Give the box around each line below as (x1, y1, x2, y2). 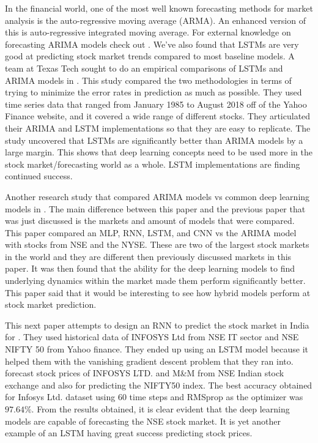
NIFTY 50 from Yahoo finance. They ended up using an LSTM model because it (5, 343, 309, 356)
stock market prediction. (5, 298, 97, 311)
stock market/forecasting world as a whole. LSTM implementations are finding (5, 157, 300, 170)
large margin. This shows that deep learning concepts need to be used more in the (5, 146, 312, 158)
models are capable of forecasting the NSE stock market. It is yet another (5, 414, 281, 427)
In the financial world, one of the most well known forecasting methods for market (5, 2, 313, 14)
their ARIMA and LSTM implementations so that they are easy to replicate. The (5, 121, 311, 134)
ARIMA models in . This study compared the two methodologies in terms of (5, 73, 292, 86)
